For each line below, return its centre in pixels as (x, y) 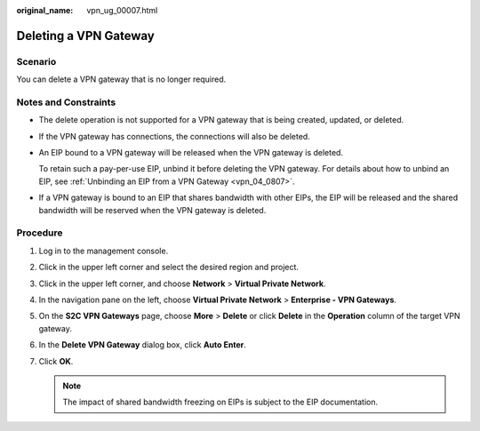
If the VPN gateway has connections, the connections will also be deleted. (174, 136)
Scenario (36, 61)
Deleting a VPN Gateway (85, 36)
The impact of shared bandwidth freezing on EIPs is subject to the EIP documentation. (220, 402)
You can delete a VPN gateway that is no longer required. (121, 79)
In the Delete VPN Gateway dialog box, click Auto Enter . (142, 345)
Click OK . (56, 361)
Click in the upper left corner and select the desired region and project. (169, 267)
